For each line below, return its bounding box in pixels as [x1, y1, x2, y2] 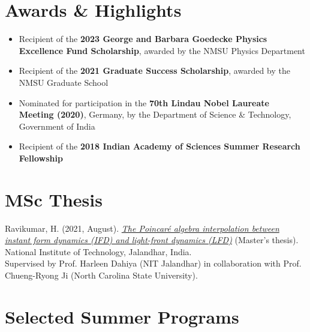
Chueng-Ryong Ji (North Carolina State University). [5, 268, 198, 281]
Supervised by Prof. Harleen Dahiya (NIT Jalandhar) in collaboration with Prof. [5, 257, 302, 270]
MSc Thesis [5, 187, 103, 211]
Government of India [19, 119, 95, 132]
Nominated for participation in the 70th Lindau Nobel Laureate [19, 96, 269, 109]
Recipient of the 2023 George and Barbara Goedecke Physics [19, 32, 267, 45]
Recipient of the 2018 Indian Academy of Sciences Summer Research [19, 140, 300, 152]
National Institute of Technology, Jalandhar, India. [5, 245, 192, 258]
